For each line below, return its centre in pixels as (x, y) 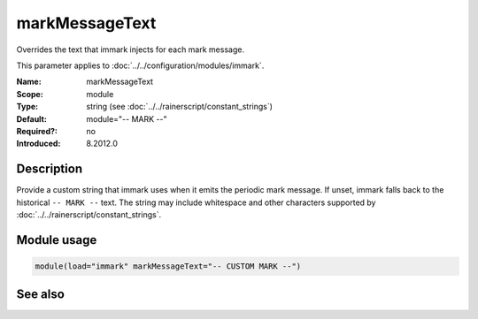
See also (41, 295)
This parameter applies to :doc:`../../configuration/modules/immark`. (140, 65)
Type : (27, 107)
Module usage (57, 240)
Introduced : (39, 144)
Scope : (30, 94)
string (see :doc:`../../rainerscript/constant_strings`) (180, 107)
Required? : (37, 131)
